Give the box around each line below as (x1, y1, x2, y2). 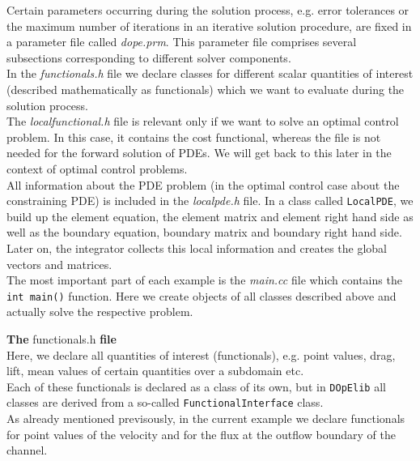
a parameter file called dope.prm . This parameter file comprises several (6, 33, 357, 50)
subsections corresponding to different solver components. (6, 49, 291, 66)
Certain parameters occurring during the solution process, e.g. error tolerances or (6, 2, 409, 18)
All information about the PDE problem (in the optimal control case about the (6, 176, 400, 193)
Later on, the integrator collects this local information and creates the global (6, 239, 388, 256)
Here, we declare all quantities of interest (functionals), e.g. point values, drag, (6, 346, 396, 363)
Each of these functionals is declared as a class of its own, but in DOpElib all (6, 378, 386, 395)
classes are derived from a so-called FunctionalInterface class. (6, 394, 324, 411)
